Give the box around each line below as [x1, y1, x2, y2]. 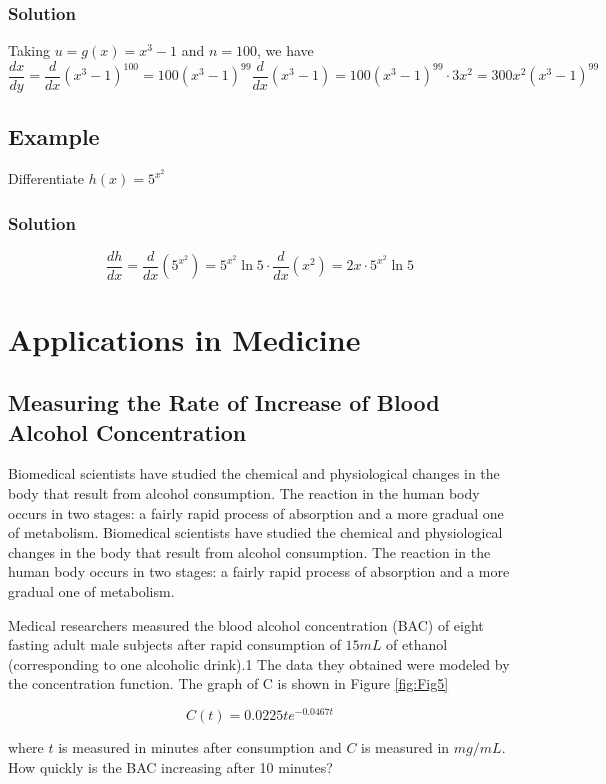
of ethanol [386, 634, 448, 655]
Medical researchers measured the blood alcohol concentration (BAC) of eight [8, 614, 484, 635]
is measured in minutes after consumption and [58, 736, 342, 757]
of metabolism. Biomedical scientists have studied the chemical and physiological [8, 522, 503, 543]
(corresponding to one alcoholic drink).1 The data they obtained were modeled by [8, 653, 510, 674]
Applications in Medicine [8, 318, 361, 359]
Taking [8, 40, 51, 61]
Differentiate [8, 168, 85, 189]
